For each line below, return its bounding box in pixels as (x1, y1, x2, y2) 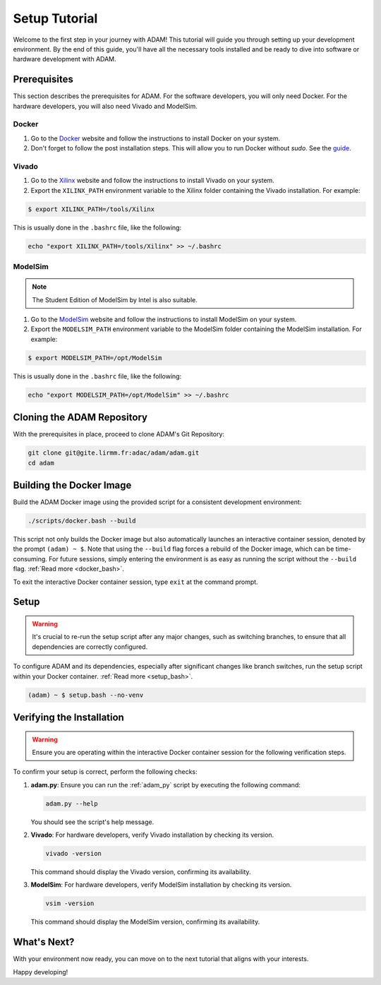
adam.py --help (45, 799, 98, 808)
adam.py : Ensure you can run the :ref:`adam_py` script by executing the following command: (30, 780, 301, 789)
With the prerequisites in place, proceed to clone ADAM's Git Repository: (13, 430, 225, 438)
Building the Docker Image (13, 479, 132, 491)
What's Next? (13, 936, 75, 948)
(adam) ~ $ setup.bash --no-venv (28, 691, 144, 699)
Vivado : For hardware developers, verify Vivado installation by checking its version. (30, 830, 274, 840)
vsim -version (45, 900, 95, 907)
